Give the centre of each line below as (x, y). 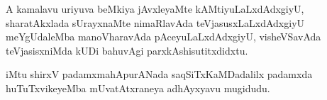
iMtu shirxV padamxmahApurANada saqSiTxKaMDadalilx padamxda (159, 74)
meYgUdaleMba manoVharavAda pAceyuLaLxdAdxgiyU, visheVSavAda (163, 37)
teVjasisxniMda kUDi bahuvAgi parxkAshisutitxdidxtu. (127, 50)
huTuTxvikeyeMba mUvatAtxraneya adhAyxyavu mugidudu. (138, 88)
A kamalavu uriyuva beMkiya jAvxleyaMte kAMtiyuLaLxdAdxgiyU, (155, 9)
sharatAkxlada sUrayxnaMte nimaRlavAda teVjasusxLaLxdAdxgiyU (155, 22)
